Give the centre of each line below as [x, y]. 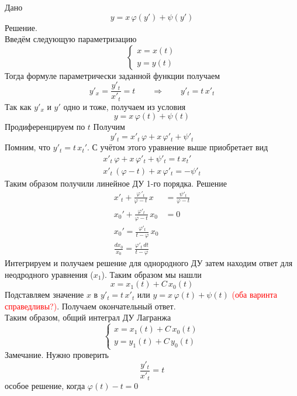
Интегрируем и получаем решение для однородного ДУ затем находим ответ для [149, 263]
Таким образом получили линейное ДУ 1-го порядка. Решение [116, 183]
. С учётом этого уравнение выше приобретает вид [178, 147]
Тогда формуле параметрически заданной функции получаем [113, 75]
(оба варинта [255, 295]
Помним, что [28, 147]
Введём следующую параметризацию [71, 39]
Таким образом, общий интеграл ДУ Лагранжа [88, 317]
